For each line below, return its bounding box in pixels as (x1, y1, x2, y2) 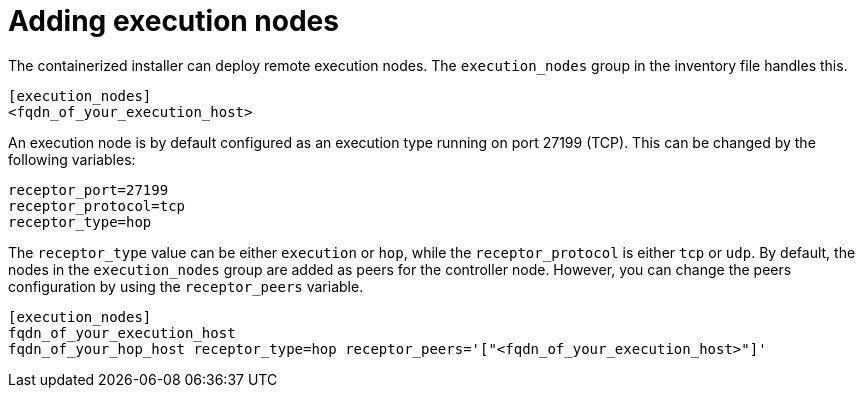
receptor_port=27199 (8, 181, 169, 198)
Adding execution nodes (8, 4, 339, 38)
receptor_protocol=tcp (8, 197, 186, 214)
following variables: (8, 150, 136, 168)
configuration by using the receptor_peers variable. (8, 277, 364, 295)
